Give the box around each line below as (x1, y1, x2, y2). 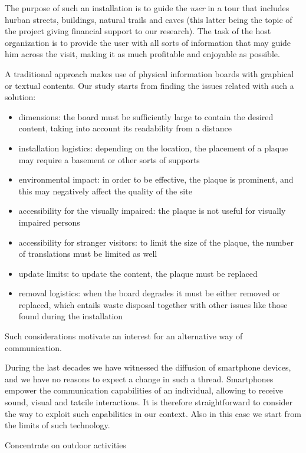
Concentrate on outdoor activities (5, 438, 126, 451)
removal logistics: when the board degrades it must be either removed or (18, 287, 280, 299)
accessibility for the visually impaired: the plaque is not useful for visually (18, 204, 286, 217)
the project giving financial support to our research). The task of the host (5, 25, 271, 37)
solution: (5, 91, 36, 103)
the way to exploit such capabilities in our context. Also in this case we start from (5, 407, 301, 419)
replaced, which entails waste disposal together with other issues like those (18, 298, 288, 310)
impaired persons (18, 216, 80, 228)
